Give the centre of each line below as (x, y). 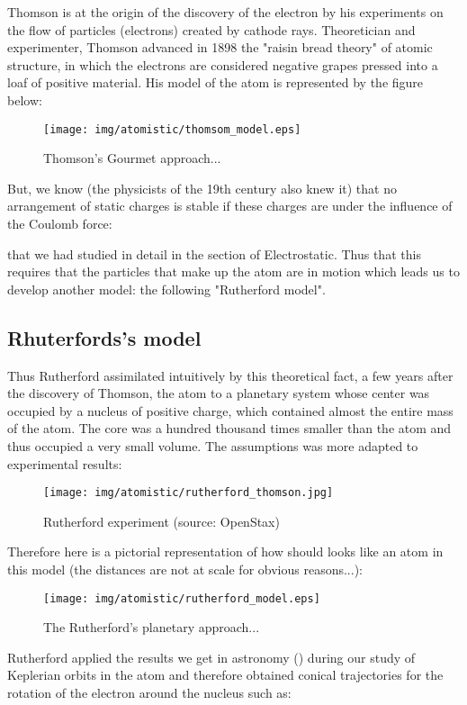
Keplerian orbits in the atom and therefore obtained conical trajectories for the (225, 675)
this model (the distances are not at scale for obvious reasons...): (185, 569)
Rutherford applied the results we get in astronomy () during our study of (211, 657)
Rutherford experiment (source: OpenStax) (162, 521)
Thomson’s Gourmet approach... (132, 158)
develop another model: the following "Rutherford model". (166, 289)
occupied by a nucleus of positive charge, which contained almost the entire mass (230, 410)
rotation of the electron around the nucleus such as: (149, 693)
